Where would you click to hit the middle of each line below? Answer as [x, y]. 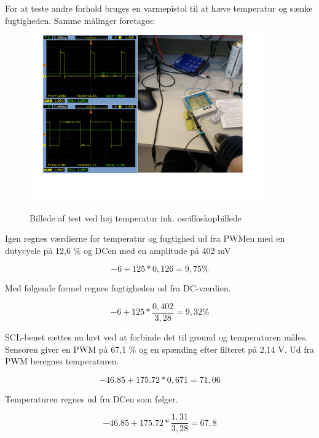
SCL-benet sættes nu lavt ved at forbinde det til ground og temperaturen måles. [156, 337]
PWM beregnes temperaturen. [62, 361]
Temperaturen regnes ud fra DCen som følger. [92, 398]
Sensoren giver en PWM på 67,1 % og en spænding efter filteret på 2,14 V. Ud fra [159, 349]
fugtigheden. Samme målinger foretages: [80, 20]
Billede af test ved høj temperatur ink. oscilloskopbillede [136, 217]
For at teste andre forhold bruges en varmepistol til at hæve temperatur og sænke [159, 8]
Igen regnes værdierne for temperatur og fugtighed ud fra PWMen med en [145, 238]
